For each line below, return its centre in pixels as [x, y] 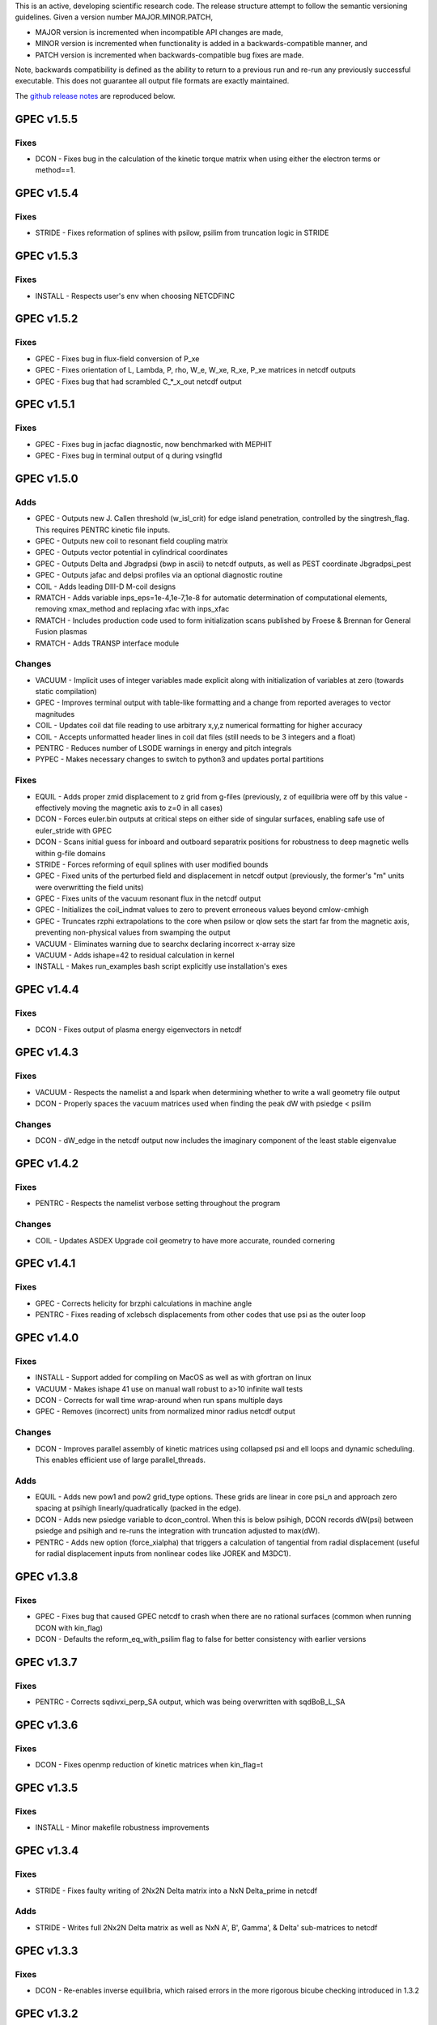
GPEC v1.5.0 [47, 478]
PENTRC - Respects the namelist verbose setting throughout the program [158, 1204]
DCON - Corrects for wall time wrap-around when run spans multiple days [159, 1400]
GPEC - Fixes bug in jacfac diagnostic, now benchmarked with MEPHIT [154, 444]
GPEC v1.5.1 [45, 405]
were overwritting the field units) [89, 887]
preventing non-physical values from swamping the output [133, 932]
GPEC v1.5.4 [47, 193]
